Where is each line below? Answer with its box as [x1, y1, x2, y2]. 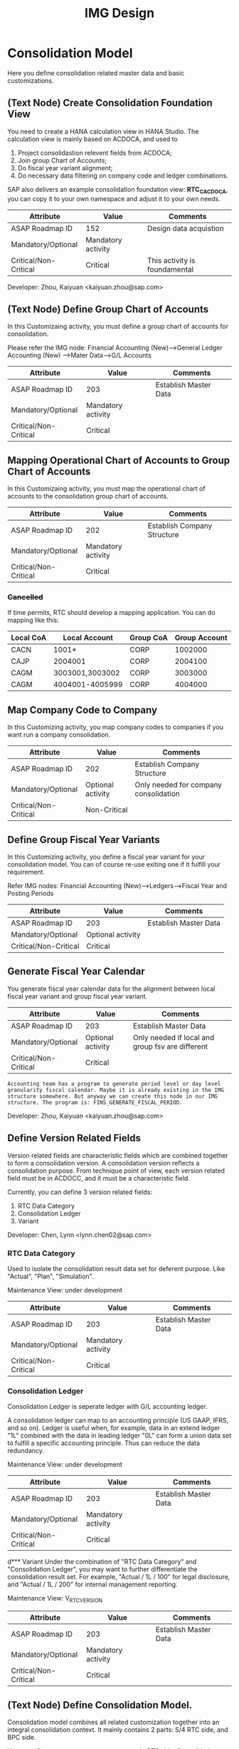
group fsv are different [132, 1041, 208, 1051]
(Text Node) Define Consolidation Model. [7, 1699, 193, 1711]
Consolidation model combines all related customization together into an [7, 1718, 220, 1726]
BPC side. [7, 1733, 36, 1741]
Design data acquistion [147, 223, 224, 233]
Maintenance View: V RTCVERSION [7, 1594, 103, 1604]
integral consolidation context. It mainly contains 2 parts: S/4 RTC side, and [7, 1725, 229, 1734]
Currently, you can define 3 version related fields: [7, 1188, 153, 1196]
